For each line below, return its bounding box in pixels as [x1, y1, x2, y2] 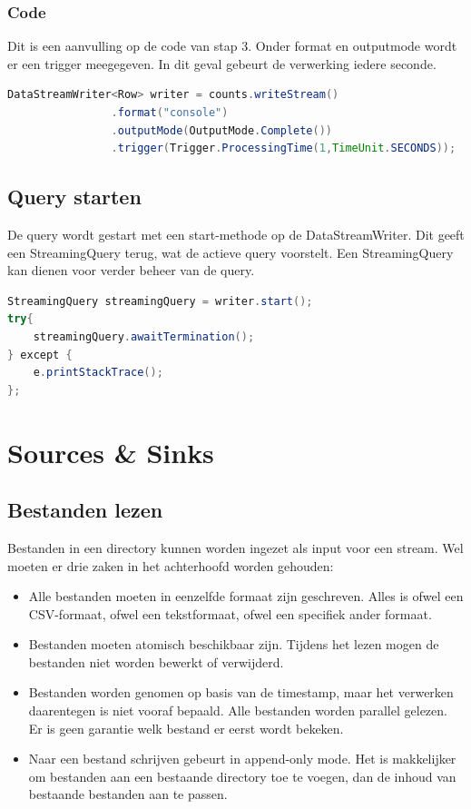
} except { [7, 348, 73, 361]
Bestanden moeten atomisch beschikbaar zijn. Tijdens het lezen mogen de [28, 635, 439, 654]
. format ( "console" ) [111, 106, 229, 119]
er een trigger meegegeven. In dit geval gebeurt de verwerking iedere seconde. [7, 54, 437, 73]
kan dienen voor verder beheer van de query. [7, 261, 255, 280]
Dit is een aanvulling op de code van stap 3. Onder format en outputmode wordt [7, 36, 457, 55]
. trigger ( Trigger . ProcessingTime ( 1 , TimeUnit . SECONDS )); [111, 142, 456, 155]
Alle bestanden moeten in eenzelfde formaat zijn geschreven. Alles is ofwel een [28, 587, 464, 606]
